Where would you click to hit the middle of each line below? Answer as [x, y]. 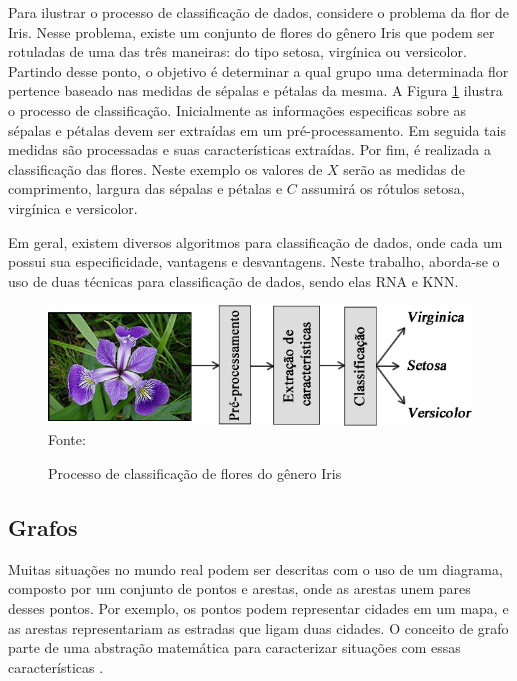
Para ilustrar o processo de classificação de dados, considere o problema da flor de [259, 12]
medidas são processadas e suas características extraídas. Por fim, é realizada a [249, 149]
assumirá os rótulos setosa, [383, 188]
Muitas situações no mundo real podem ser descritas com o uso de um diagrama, [255, 568]
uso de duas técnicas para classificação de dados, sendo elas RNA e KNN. [233, 280]
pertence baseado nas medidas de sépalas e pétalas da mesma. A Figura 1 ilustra [255, 90]
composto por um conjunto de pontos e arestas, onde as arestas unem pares [239, 588]
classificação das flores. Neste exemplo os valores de [165, 168]
